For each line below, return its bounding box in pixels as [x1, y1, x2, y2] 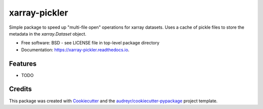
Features [9, 59, 37, 68]
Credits [9, 85, 32, 93]
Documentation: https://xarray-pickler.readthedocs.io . [21, 47, 130, 53]
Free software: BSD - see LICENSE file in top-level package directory [21, 40, 160, 46]
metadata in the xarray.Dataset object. [9, 31, 87, 36]
